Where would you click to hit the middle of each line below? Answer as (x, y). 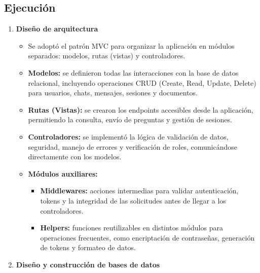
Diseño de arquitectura (57, 29)
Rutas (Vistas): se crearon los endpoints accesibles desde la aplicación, (141, 109)
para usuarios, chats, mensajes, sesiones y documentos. (113, 93)
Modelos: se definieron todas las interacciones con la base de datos (133, 72)
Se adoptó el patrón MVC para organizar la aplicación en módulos (131, 45)
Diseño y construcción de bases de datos (88, 264)
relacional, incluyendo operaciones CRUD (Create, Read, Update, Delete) (142, 82)
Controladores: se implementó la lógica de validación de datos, (128, 136)
